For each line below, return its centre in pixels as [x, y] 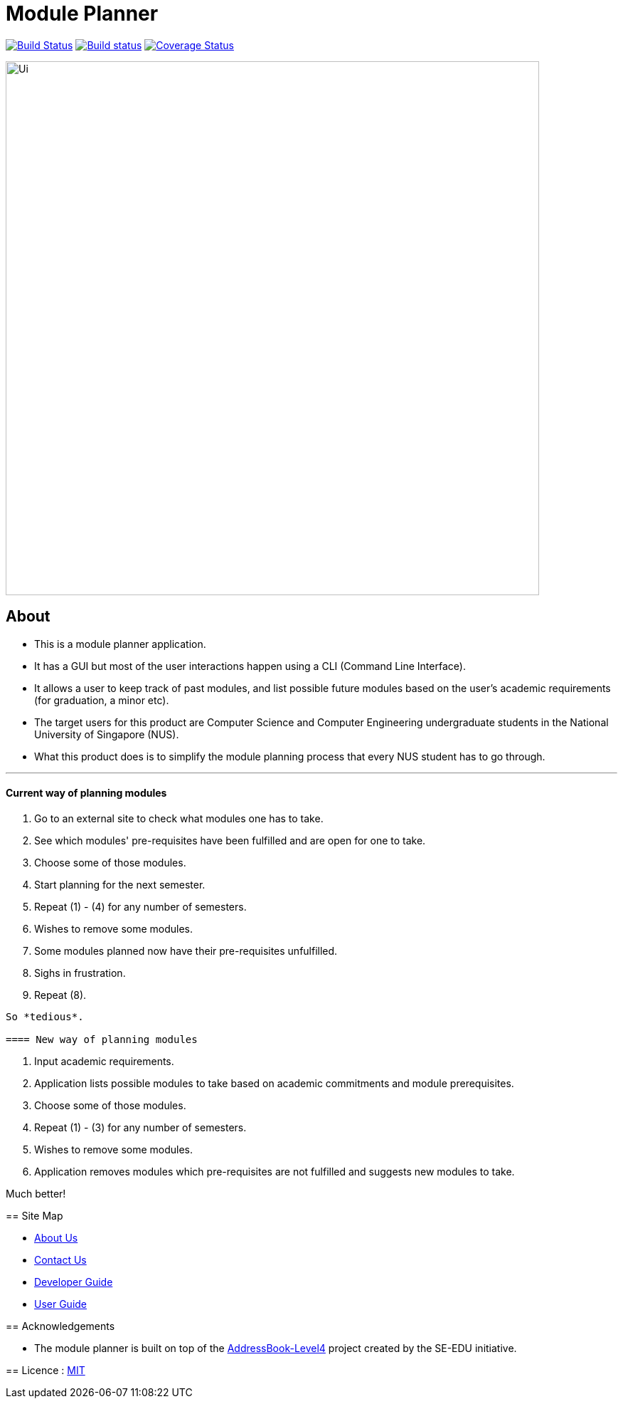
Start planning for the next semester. [120, 884]
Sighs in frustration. [80, 973]
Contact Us [60, 1259]
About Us [56, 1237]
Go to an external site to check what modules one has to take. [179, 818]
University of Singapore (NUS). [107, 734]
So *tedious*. [45, 1016]
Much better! [36, 1193]
